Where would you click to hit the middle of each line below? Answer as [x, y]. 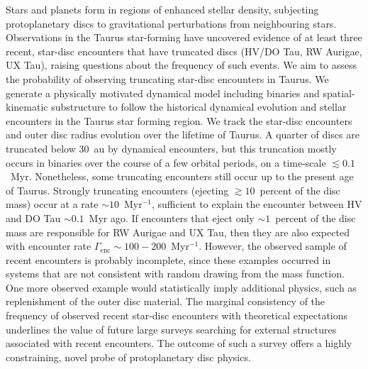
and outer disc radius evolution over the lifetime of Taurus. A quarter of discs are [183, 134]
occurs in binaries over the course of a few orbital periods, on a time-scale [166, 162]
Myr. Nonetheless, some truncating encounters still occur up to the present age [182, 176]
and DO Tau [33, 217]
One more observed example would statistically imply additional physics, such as [181, 287]
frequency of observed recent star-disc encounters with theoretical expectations [177, 315]
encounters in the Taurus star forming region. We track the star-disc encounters [179, 120]
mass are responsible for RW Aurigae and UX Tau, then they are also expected [178, 232]
